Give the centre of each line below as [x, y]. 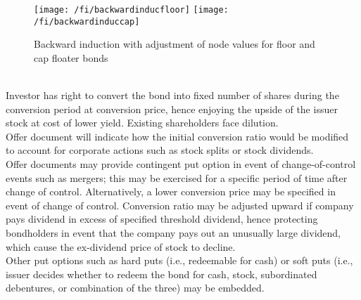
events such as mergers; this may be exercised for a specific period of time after [177, 177]
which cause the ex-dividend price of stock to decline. [121, 246]
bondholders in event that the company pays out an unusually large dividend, [173, 233]
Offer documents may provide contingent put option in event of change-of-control [181, 164]
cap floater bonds [71, 57]
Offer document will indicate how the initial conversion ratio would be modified [177, 136]
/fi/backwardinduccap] [87, 21]
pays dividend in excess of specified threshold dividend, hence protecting [162, 219]
